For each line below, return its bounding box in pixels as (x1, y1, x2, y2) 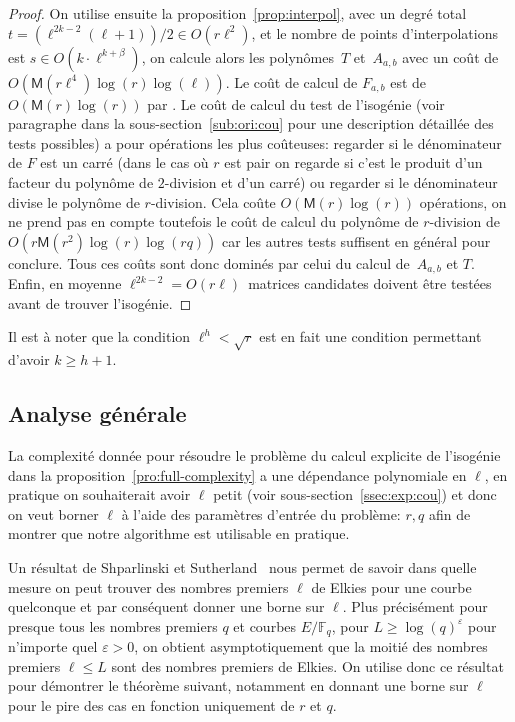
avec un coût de (402, 46, 499, 67)
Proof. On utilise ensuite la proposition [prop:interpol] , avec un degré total (8, 3, 467, 23)
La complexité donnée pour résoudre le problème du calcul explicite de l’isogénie (8, 444, 501, 465)
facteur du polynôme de (8, 171, 154, 192)
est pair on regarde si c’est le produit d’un (224, 152, 483, 173)
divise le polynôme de (8, 191, 140, 212)
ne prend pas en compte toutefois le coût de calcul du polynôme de (8, 211, 419, 232)
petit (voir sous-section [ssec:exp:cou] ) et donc (213, 484, 497, 505)
